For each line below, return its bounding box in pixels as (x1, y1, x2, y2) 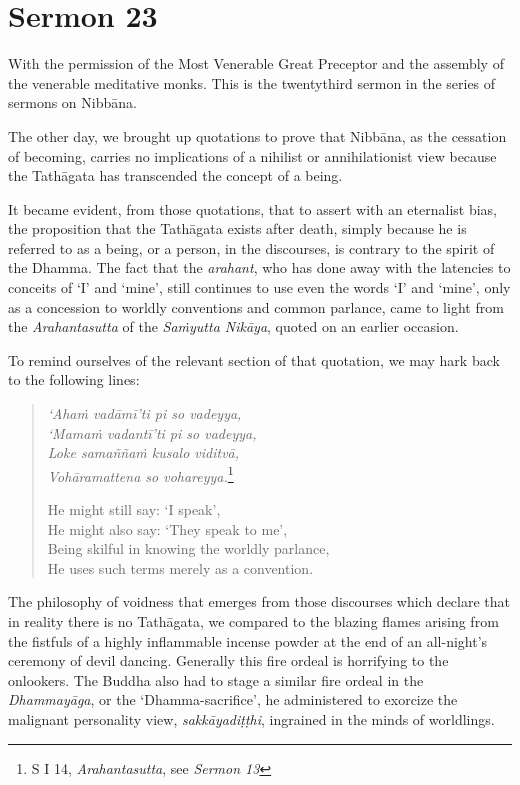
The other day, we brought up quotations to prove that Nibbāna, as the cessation (8, 125, 507, 146)
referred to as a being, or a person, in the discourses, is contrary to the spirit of (8, 237, 495, 258)
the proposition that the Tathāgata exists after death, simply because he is (8, 218, 467, 239)
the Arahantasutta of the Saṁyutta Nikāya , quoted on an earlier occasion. (8, 316, 459, 337)
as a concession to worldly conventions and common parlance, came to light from (8, 296, 504, 317)
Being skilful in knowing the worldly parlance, (47, 538, 330, 559)
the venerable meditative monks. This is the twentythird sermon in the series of (8, 72, 496, 93)
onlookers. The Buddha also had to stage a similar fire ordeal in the (8, 669, 424, 690)
